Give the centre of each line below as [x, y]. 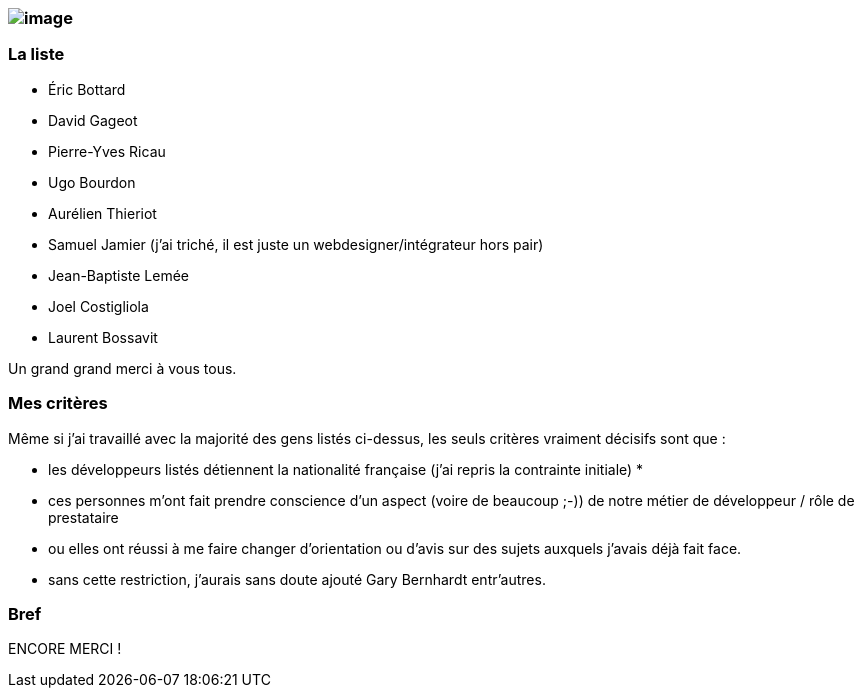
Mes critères [58, 403]
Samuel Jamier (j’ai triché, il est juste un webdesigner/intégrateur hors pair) [296, 244]
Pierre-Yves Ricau [107, 151]
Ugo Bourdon [92, 182]
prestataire [83, 517]
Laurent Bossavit [103, 337]
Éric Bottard [87, 89]
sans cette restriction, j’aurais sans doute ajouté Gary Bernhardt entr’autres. [297, 579]
